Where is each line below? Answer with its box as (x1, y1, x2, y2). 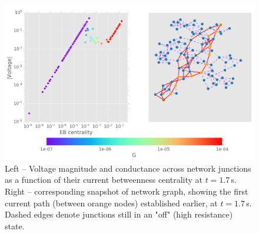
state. (5, 219, 25, 232)
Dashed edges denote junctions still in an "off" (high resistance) (5, 208, 233, 220)
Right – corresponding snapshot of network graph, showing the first (5, 185, 248, 198)
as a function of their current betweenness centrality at (5, 173, 202, 186)
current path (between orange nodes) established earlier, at (5, 196, 218, 209)
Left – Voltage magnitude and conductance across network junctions (5, 162, 251, 174)
